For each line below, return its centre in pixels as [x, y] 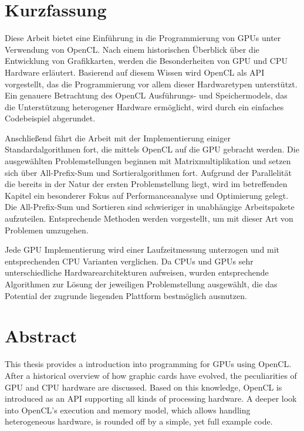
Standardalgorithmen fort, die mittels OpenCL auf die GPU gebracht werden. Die [152, 149]
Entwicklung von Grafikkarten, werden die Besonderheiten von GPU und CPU [146, 61]
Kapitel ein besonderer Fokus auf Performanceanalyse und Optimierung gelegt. [147, 195]
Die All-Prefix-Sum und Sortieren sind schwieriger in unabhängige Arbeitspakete [150, 207]
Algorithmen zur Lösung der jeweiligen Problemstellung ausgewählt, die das [141, 284]
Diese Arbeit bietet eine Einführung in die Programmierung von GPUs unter [143, 38]
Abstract [41, 336]
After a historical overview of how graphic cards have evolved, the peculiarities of [151, 375]
